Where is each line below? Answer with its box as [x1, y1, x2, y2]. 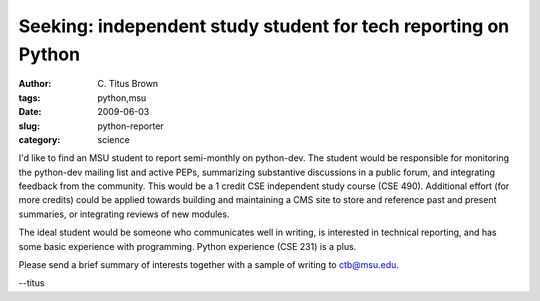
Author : [18, 78, 52, 90]
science [97, 133, 130, 145]
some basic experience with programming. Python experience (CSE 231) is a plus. [18, 240, 357, 252]
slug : [18, 120, 40, 132]
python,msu [97, 91, 147, 104]
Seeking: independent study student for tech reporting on [18, 15, 510, 37]
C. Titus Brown [97, 78, 159, 90]
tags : [18, 91, 41, 104]
